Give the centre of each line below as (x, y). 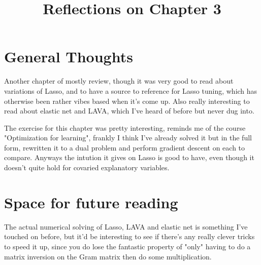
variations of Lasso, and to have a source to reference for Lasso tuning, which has (131, 90)
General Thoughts (69, 56)
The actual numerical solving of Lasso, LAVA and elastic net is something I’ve (126, 226)
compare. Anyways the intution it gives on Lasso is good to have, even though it (129, 157)
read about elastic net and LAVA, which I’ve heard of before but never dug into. (129, 111)
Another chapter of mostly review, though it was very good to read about (119, 81)
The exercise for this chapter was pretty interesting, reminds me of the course (125, 127)
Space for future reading (91, 202)
